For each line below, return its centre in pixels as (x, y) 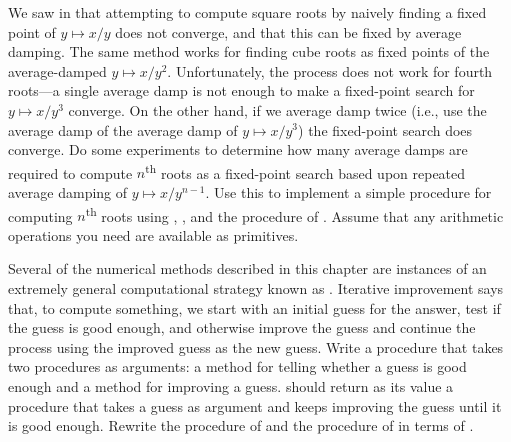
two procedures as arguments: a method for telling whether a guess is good (237, 366)
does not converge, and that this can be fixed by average (288, 31)
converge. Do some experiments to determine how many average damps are (238, 149)
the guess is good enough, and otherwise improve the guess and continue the (242, 327)
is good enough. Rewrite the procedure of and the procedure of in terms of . (241, 425)
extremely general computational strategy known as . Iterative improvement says (256, 288)
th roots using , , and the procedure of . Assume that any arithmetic (294, 214)
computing (40, 215)
